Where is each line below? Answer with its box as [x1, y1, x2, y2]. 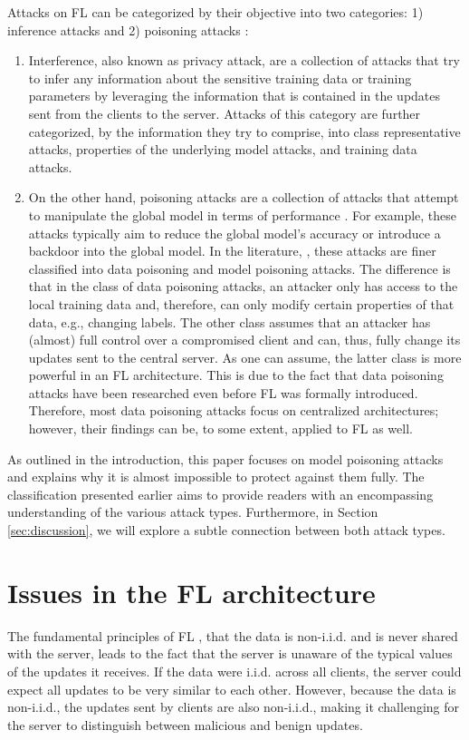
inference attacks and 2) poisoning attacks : [7, 20, 249, 39]
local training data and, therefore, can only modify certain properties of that [28, 294, 455, 313]
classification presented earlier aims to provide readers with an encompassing [7, 484, 434, 503]
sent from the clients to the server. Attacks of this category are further [28, 103, 421, 122]
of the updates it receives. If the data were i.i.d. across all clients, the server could [7, 661, 462, 680]
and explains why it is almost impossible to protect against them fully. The [7, 467, 425, 486]
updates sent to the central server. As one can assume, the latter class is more [28, 347, 462, 366]
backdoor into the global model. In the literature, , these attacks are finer [28, 241, 436, 260]
